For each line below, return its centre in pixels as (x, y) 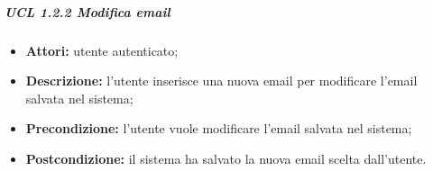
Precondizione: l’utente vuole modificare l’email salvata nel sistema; (219, 128)
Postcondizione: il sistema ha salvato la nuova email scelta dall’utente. (226, 158)
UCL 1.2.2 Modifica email (88, 11)
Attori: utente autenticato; (102, 50)
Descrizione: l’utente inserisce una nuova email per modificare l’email (221, 81)
